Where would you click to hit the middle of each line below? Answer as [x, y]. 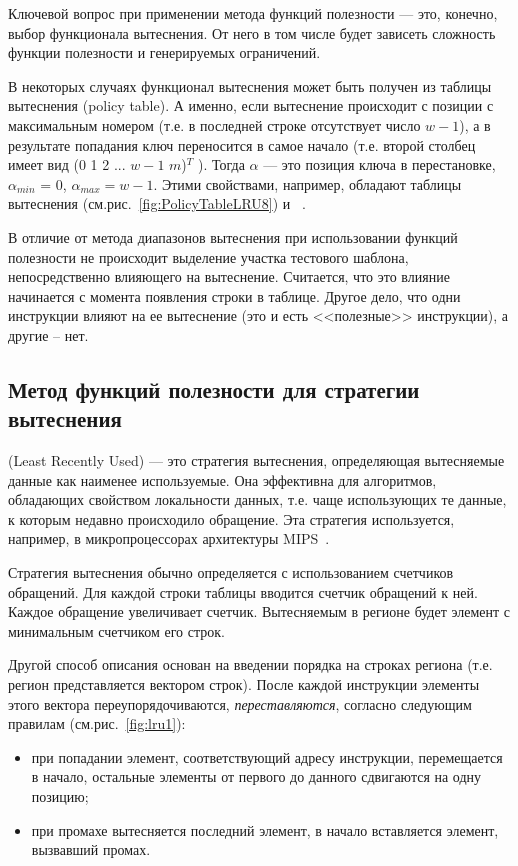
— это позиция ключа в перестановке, [379, 164]
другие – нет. [48, 334]
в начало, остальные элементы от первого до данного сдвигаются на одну [256, 776]
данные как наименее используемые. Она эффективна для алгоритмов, [222, 479]
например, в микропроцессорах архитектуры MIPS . [169, 538]
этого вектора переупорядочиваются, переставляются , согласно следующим [240, 703]
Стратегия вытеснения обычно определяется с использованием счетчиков [231, 572]
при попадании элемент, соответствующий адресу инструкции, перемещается [267, 756]
